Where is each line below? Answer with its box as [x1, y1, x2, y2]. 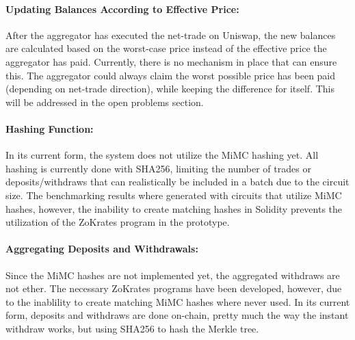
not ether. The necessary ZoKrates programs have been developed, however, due [5, 281, 342, 296]
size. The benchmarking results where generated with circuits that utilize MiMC [5, 187, 342, 202]
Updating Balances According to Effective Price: [5, 1, 239, 16]
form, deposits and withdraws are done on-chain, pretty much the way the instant [5, 308, 349, 322]
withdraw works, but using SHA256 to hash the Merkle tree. [5, 321, 259, 335]
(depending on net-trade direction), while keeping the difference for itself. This [5, 81, 334, 96]
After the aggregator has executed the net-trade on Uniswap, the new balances [5, 27, 336, 42]
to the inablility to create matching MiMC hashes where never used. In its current [5, 294, 350, 309]
